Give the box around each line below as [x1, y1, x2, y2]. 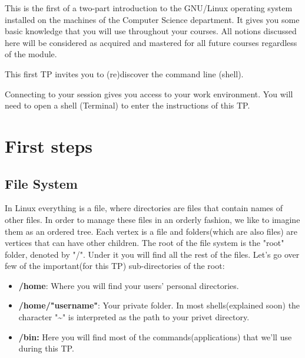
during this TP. [18, 342, 74, 354]
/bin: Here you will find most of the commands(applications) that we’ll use [18, 330, 292, 343]
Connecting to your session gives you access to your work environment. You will [5, 87, 293, 100]
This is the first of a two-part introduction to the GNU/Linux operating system [5, 2, 293, 14]
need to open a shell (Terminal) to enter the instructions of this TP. [5, 99, 250, 111]
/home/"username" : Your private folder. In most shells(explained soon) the [18, 299, 300, 311]
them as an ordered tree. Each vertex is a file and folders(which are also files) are [5, 225, 298, 237]
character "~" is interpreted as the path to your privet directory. [18, 311, 250, 323]
